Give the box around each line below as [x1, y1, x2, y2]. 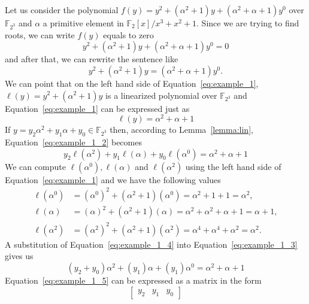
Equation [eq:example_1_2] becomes [5, 136, 142, 148]
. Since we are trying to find [196, 17, 299, 29]
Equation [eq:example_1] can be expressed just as [5, 102, 190, 114]
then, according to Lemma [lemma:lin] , [110, 123, 253, 136]
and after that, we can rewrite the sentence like [5, 53, 178, 65]
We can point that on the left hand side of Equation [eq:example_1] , [5, 77, 259, 89]
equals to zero [103, 28, 154, 41]
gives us [5, 250, 34, 262]
